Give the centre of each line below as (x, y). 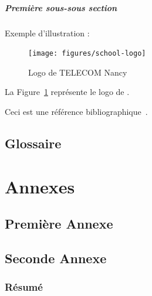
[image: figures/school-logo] (87, 54)
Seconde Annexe (56, 258)
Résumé (24, 287)
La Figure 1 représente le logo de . (67, 92)
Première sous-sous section (61, 7)
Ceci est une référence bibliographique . (76, 111)
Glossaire (33, 143)
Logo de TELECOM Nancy (78, 72)
